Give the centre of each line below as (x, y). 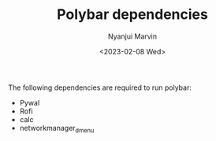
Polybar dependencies (132, 15)
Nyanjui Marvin (132, 36)
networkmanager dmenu (57, 129)
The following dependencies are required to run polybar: (100, 87)
